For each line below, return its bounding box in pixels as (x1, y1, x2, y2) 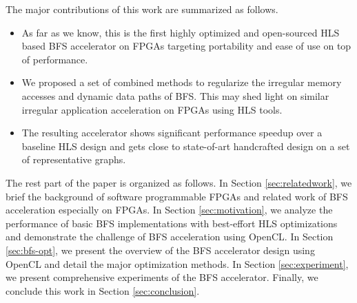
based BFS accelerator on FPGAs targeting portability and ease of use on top (21, 39, 351, 53)
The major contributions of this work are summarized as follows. (6, 2, 278, 16)
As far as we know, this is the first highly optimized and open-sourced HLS (21, 25, 340, 39)
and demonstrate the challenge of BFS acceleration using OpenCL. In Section (6, 229, 334, 244)
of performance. (21, 52, 88, 66)
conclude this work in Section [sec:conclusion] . (6, 283, 200, 297)
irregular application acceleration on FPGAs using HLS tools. (21, 102, 283, 116)
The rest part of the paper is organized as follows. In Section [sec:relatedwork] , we (6, 175, 352, 189)
